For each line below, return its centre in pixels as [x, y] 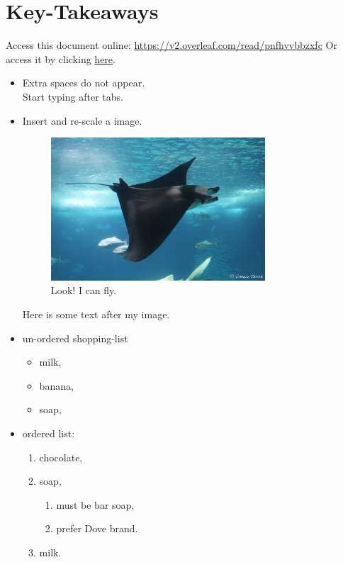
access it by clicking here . [61, 58]
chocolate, [61, 457]
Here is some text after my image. [96, 314]
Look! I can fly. [84, 290]
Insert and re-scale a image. [82, 120]
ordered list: [49, 433]
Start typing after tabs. [73, 96]
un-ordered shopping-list [75, 338]
